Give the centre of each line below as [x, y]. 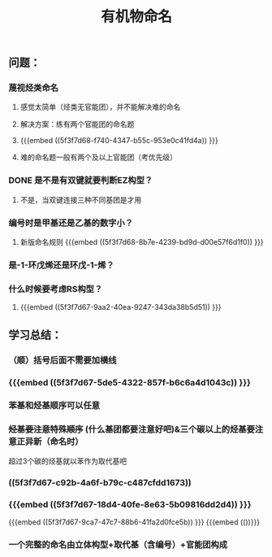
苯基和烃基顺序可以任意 [54, 406]
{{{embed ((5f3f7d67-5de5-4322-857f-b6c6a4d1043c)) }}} [130, 382]
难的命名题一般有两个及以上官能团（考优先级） [98, 157]
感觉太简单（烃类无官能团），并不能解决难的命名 [100, 107]
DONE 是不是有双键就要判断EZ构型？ [81, 181]
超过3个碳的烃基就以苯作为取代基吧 [68, 461]
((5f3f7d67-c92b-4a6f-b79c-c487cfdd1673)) [100, 482]
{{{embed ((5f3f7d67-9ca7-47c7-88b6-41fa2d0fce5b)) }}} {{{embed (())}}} [134, 522]
